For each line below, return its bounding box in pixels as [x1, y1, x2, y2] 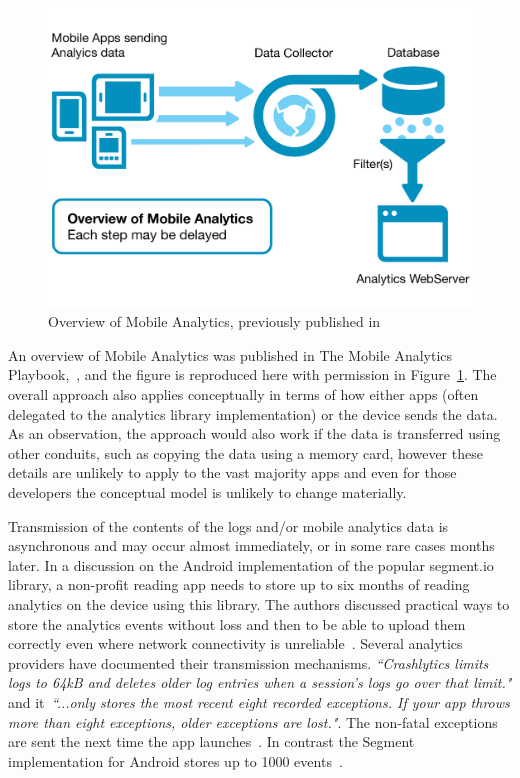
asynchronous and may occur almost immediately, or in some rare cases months [8, 535, 495, 556]
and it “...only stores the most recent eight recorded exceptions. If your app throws [8, 691, 510, 712]
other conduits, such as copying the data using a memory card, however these [8, 442, 483, 463]
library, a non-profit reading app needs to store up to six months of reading [8, 574, 470, 595]
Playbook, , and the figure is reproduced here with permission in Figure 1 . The [8, 364, 497, 385]
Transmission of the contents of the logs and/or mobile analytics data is [8, 515, 449, 536]
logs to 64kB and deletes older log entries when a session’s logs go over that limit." [8, 672, 512, 693]
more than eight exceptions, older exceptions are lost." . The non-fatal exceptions [8, 711, 498, 732]
